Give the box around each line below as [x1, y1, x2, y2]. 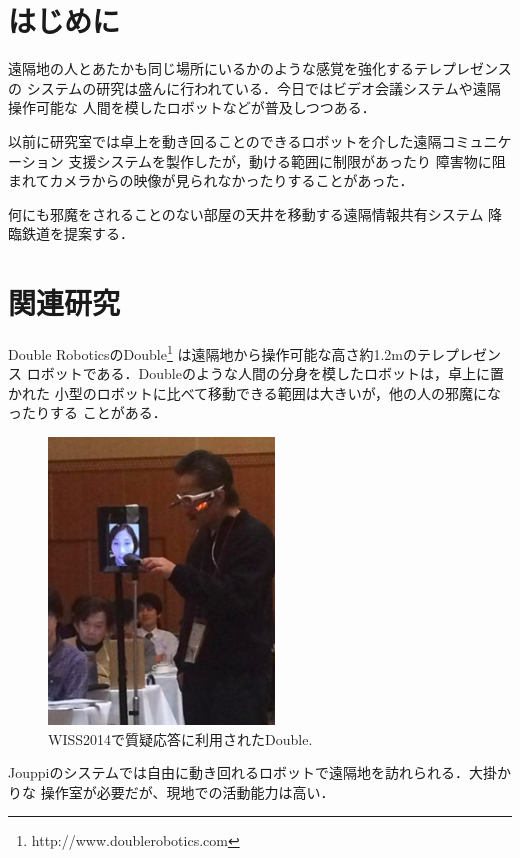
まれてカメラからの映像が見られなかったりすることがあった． [8, 170, 414, 191]
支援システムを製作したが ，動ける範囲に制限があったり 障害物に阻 [68, 150, 506, 171]
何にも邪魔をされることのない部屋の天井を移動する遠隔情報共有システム [8, 203, 484, 224]
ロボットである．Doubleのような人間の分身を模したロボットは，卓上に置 [26, 363, 504, 384]
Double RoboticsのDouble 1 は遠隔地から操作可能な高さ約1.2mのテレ [8, 341, 446, 364]
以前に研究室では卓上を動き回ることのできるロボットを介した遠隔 [8, 130, 442, 151]
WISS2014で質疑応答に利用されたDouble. [48, 728, 313, 749]
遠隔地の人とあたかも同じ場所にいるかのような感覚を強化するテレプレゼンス [8, 58, 512, 79]
